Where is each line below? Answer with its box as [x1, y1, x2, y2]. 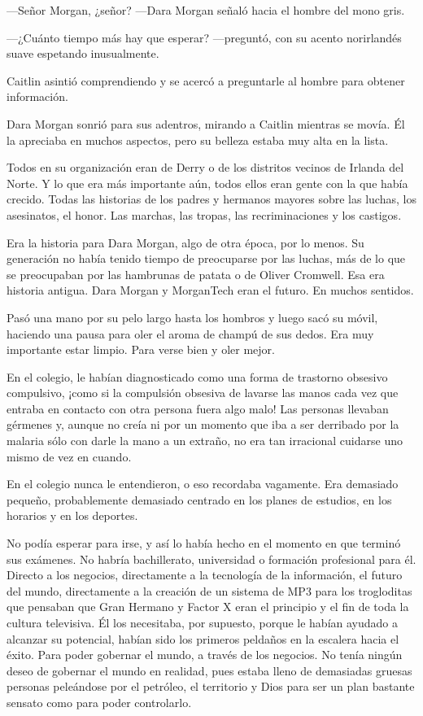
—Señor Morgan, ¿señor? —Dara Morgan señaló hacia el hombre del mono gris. [7, 2, 405, 18]
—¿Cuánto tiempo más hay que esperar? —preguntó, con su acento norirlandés [7, 28, 402, 46]
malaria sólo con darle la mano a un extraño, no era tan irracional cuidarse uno [7, 432, 403, 449]
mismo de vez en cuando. [7, 447, 132, 465]
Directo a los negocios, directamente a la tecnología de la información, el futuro [7, 566, 403, 583]
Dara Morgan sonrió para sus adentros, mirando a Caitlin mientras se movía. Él [7, 115, 405, 132]
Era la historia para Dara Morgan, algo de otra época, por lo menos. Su [7, 234, 364, 251]
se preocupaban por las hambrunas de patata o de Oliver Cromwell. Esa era [7, 265, 385, 282]
